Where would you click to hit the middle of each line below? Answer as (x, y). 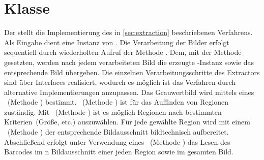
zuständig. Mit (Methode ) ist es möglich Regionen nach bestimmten (113, 111)
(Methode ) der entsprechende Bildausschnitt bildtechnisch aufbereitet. (118, 132)
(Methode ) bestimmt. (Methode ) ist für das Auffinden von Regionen (118, 102)
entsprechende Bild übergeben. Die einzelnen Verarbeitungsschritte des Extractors (132, 72)
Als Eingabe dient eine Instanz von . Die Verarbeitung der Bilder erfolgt (117, 42)
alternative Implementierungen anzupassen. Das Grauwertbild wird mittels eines (129, 92)
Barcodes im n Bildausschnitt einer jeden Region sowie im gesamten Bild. (119, 152)
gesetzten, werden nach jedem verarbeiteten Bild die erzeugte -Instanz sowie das (129, 62)
